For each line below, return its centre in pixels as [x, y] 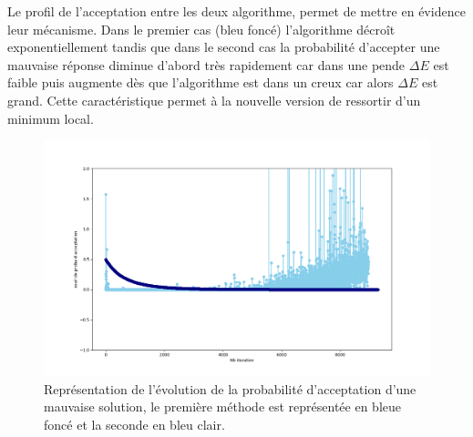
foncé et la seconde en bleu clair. [134, 424]
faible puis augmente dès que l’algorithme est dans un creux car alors [201, 82]
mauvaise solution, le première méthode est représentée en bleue [223, 407]
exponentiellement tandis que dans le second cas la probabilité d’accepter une [224, 47]
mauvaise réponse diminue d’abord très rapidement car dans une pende [206, 64]
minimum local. [51, 118]
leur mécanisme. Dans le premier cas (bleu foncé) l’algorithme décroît [201, 29]
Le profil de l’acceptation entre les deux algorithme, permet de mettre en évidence [236, 11]
